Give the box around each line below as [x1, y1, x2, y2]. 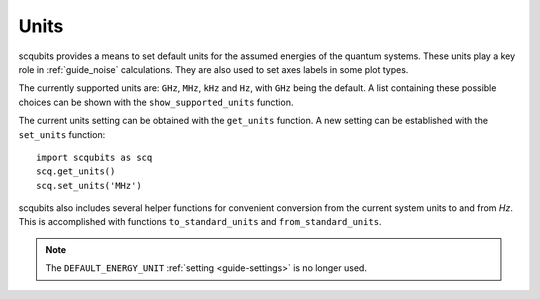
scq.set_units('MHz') [36, 180, 142, 191]
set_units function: [18, 128, 106, 140]
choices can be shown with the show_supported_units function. [18, 96, 294, 108]
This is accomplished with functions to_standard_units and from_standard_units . [18, 216, 382, 228]
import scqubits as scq [36, 151, 153, 163]
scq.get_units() [36, 166, 116, 177]
